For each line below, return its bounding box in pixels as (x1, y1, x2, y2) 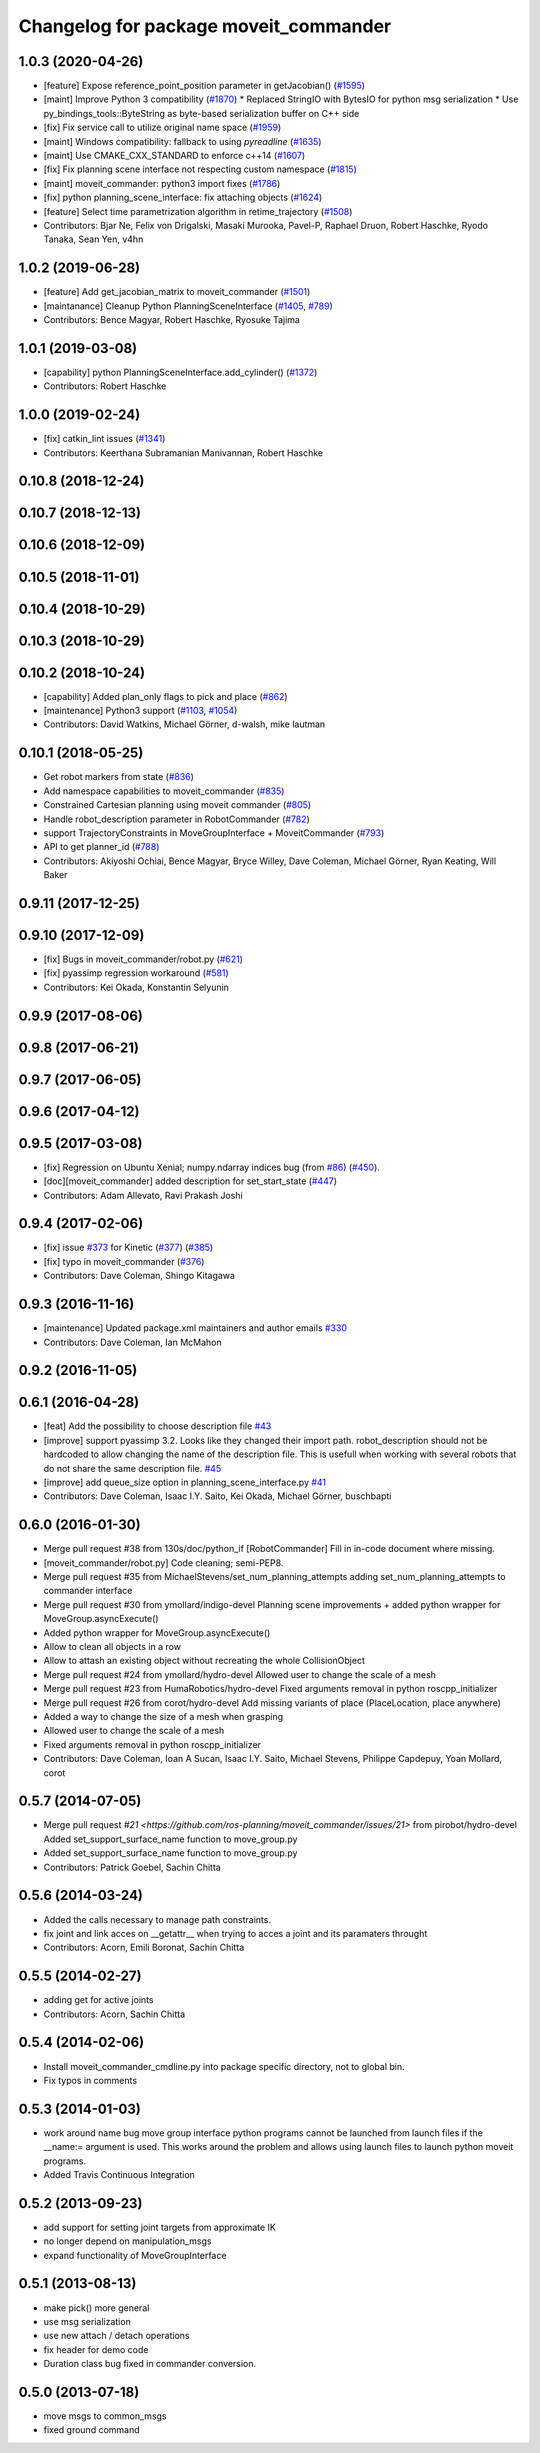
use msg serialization (43, 2315, 132, 2327)
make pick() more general (43, 2301, 150, 2314)
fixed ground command (43, 2424, 140, 2436)
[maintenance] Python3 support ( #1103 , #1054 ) (43, 705, 238, 717)
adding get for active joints (43, 1994, 154, 2006)
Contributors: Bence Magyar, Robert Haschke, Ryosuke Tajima (43, 314, 300, 326)
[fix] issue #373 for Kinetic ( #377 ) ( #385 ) (43, 1241, 214, 1254)
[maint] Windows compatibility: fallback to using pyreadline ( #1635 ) (43, 135, 322, 147)
